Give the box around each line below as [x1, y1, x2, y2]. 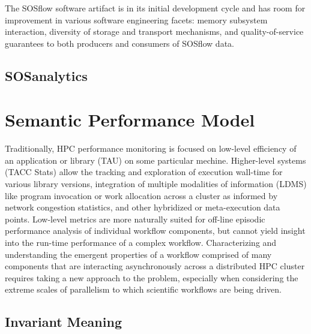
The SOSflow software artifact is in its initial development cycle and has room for [5, 2, 306, 14]
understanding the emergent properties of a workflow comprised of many [5, 248, 272, 260]
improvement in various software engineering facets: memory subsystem [5, 13, 268, 26]
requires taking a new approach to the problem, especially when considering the [5, 271, 298, 284]
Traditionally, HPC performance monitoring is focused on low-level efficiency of [5, 142, 297, 155]
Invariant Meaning [5, 312, 122, 331]
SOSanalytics [5, 66, 88, 85]
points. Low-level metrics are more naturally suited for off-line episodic [5, 212, 265, 225]
